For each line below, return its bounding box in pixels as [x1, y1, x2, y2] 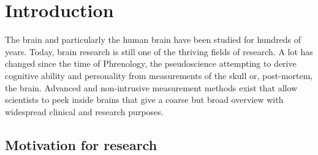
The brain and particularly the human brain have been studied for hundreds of [5, 33, 301, 46]
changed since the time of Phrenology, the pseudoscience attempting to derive [5, 57, 297, 70]
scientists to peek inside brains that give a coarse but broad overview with [5, 93, 284, 106]
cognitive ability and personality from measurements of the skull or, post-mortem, [5, 69, 313, 81]
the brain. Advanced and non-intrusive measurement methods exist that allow [5, 81, 298, 94]
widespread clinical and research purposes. [5, 105, 164, 118]
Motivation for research [5, 135, 157, 154]
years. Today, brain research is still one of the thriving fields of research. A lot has [5, 45, 313, 58]
